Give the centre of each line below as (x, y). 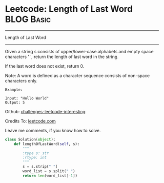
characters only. (21, 81)
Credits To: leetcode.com (31, 121)
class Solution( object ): (30, 139)
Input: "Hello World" (27, 98)
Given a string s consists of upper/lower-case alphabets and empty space (79, 51)
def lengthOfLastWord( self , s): (47, 144)
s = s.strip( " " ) (40, 167)
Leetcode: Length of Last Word (69, 9)
